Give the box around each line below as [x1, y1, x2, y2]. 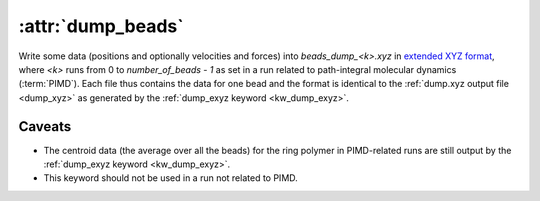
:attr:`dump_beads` [18, 15, 184, 37]
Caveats [18, 118, 72, 135]
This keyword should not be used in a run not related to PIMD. [43, 172, 299, 184]
